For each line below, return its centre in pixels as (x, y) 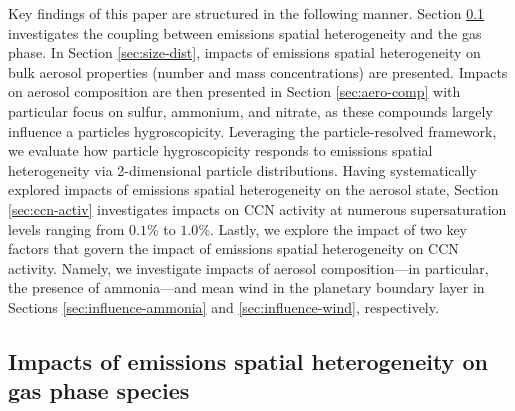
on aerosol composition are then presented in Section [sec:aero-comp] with (234, 91)
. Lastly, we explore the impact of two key (338, 228)
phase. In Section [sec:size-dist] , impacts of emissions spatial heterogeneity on (244, 52)
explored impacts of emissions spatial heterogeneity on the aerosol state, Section (253, 189)
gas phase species (99, 390)
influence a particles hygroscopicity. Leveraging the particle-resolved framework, (252, 130)
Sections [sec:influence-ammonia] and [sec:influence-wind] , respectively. (223, 306)
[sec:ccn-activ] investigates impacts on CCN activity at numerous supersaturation (257, 208)
